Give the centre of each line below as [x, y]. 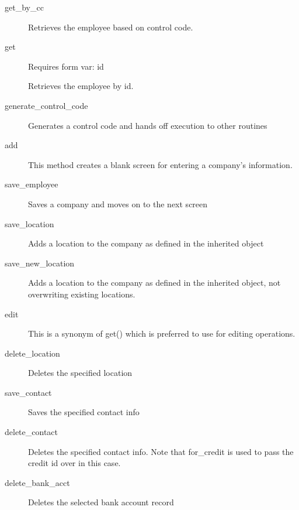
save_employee [32, 184]
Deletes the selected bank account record [101, 502]
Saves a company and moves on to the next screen [118, 203]
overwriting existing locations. [82, 294]
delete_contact [31, 432]
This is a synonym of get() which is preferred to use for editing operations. [162, 333]
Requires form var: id [66, 66]
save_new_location [40, 263]
